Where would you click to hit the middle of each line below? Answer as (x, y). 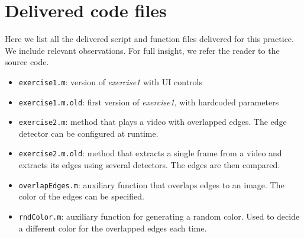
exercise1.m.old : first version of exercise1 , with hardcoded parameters (149, 102)
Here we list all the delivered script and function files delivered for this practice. (149, 39)
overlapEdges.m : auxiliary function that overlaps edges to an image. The (151, 184)
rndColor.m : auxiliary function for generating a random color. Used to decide (159, 216)
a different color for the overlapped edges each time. (113, 228)
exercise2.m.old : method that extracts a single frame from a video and (150, 153)
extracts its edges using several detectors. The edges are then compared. (149, 165)
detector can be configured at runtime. (88, 133)
